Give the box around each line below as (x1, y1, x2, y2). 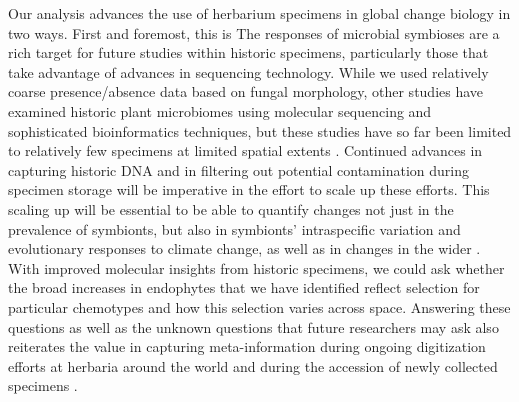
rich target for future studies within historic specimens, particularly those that (8, 42, 489, 63)
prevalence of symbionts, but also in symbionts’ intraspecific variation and (8, 218, 461, 239)
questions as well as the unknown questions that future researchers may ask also (8, 316, 499, 337)
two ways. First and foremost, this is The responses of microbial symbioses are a (8, 22, 500, 43)
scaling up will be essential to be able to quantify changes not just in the (8, 198, 454, 219)
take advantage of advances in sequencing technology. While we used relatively (8, 61, 489, 82)
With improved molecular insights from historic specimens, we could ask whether (8, 257, 505, 278)
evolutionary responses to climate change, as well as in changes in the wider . (8, 238, 481, 259)
